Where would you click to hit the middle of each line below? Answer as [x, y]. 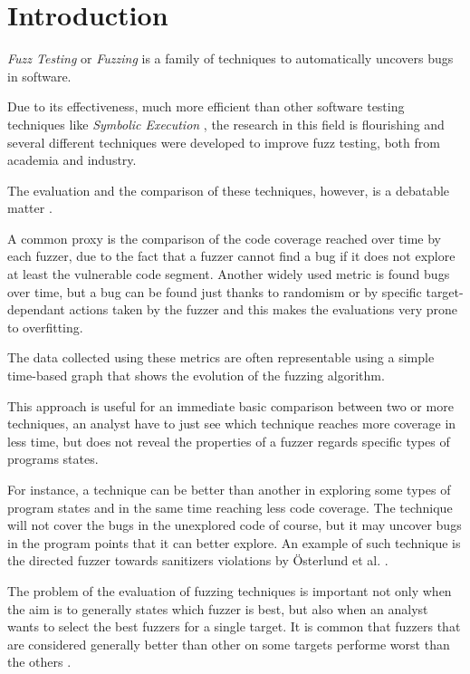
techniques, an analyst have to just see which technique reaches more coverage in [232, 424]
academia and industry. [72, 160]
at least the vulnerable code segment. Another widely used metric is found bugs [229, 274]
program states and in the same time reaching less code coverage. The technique [230, 507]
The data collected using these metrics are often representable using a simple [221, 357]
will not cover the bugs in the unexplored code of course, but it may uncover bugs [235, 525]
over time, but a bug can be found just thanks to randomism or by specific [215, 291]
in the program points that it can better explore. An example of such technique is [234, 542]
